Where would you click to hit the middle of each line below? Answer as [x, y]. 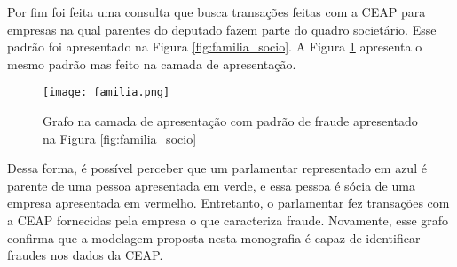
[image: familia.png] [106, 93]
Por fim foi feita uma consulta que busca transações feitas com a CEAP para [217, 12]
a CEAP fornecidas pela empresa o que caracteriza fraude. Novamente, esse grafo [228, 220]
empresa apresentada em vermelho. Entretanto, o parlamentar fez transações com [228, 203]
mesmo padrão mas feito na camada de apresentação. [152, 63]
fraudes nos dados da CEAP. [85, 255]
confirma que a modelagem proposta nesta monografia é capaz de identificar [214, 237]
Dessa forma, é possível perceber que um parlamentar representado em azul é [217, 168]
